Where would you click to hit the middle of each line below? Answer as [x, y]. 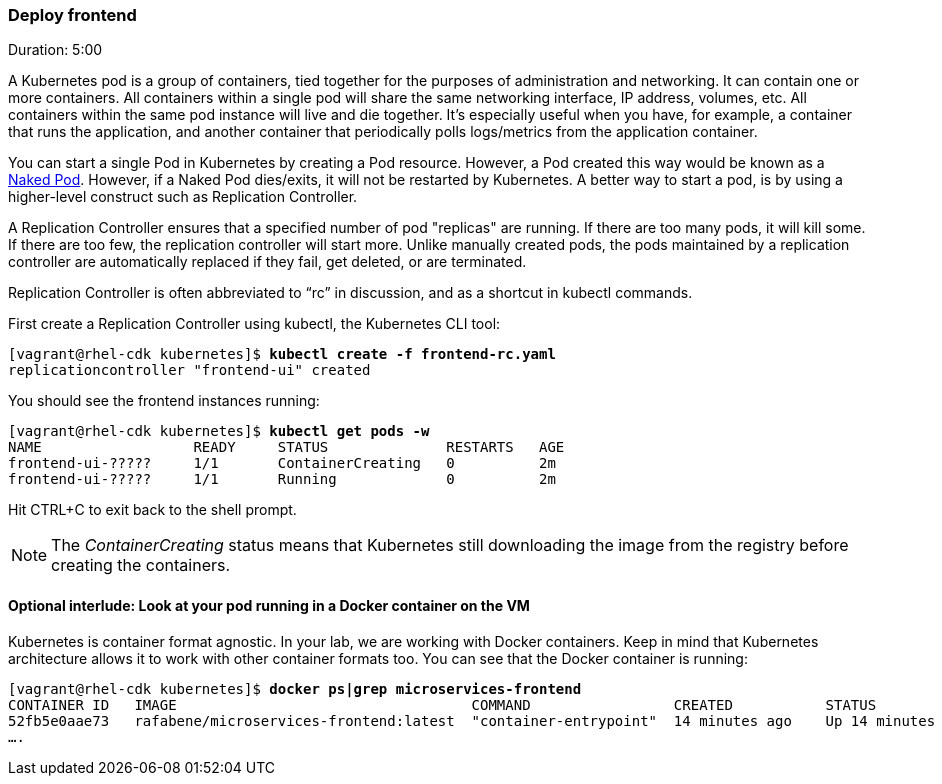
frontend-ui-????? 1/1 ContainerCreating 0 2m [282, 463]
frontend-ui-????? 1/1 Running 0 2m [282, 479]
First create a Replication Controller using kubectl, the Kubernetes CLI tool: [254, 324]
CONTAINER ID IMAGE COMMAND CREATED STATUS [442, 704]
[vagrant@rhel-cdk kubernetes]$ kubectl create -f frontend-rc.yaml [282, 354]
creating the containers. [141, 565]
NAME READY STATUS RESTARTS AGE [286, 447]
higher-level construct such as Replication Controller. [183, 197]
